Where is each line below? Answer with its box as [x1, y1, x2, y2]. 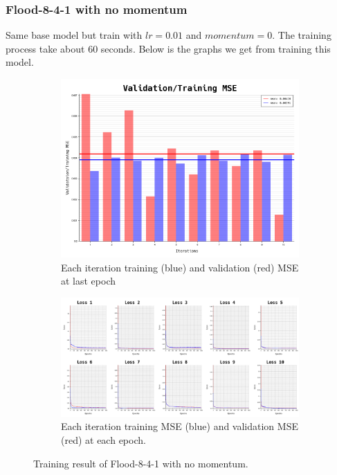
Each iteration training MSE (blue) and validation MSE [61, 419, 298, 433]
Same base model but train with [6, 28, 143, 42]
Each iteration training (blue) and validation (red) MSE [61, 260, 299, 274]
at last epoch [61, 274, 116, 288]
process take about [6, 41, 85, 55]
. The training [272, 28, 331, 42]
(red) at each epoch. [61, 432, 146, 447]
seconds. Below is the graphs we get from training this [100, 41, 331, 55]
